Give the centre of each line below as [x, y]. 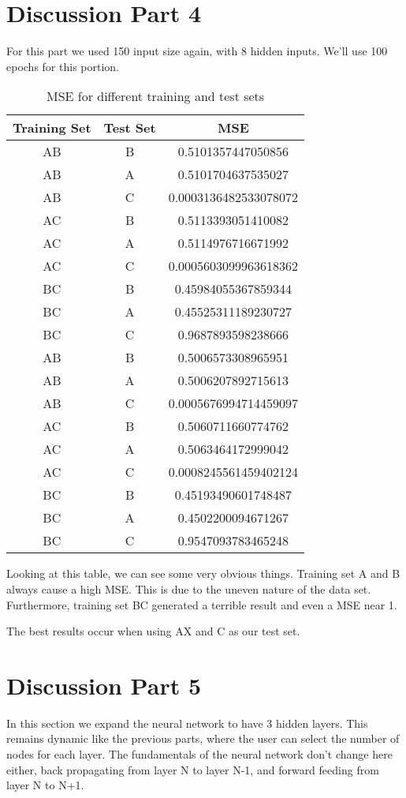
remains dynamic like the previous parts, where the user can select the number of [203, 738]
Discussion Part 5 [104, 685]
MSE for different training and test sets [155, 96]
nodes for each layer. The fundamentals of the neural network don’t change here [199, 754]
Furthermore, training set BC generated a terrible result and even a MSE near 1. [202, 604]
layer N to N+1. [45, 785]
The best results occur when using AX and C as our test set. [153, 631]
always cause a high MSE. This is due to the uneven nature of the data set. [189, 588]
